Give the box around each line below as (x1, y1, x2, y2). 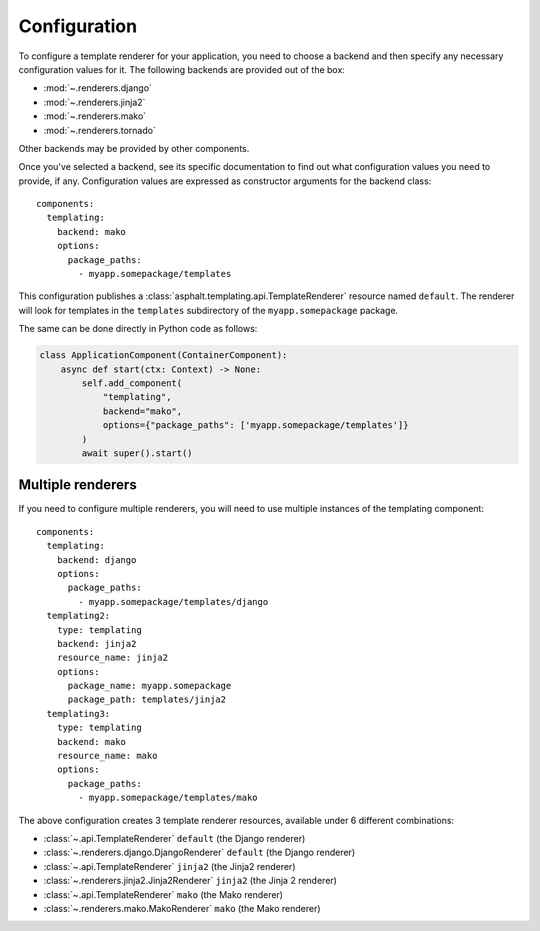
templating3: (46, 708, 111, 719)
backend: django (56, 554, 137, 565)
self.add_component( (81, 377, 183, 389)
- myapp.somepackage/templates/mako (78, 792, 259, 804)
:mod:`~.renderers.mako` (43, 110, 147, 122)
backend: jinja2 (56, 638, 137, 649)
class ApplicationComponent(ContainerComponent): (39, 350, 288, 361)
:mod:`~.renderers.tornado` (43, 124, 157, 136)
